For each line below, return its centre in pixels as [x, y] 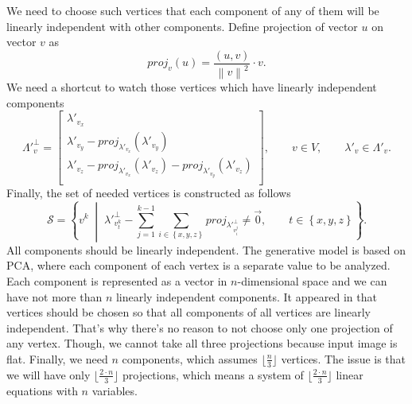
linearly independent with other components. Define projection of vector [182, 26]
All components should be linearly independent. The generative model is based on [206, 249]
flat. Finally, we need [57, 358]
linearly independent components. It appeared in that [246, 296]
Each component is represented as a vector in [117, 281]
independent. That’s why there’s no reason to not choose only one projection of [200, 327]
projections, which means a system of [213, 374]
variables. [115, 390]
